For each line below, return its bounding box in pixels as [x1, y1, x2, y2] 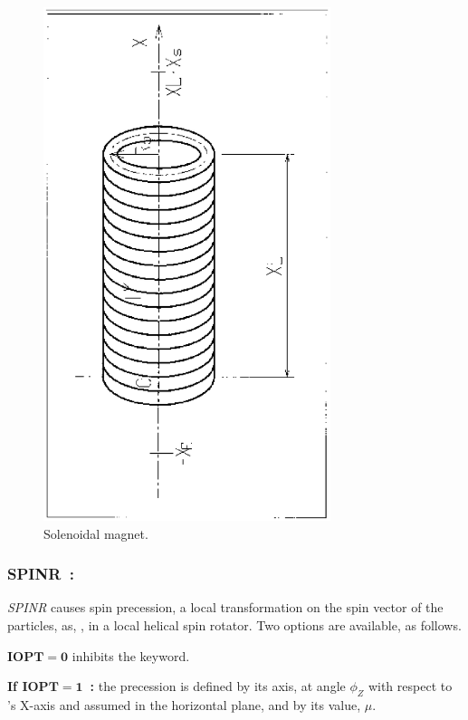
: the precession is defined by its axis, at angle [90, 677, 346, 696]
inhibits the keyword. [72, 646, 190, 665]
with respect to [368, 677, 453, 696]
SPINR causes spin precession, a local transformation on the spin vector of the [7, 598, 444, 617]
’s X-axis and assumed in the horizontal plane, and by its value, [7, 695, 361, 714]
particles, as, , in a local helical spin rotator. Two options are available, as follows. [7, 615, 462, 634]
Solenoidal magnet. [43, 523, 148, 542]
